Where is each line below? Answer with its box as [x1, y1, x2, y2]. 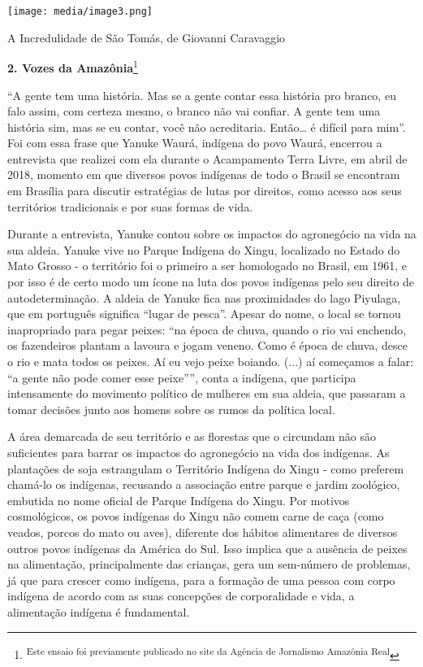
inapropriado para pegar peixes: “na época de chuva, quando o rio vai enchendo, [7, 320, 407, 338]
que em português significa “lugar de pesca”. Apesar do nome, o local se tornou [7, 305, 401, 322]
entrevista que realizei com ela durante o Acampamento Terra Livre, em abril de [7, 150, 408, 167]
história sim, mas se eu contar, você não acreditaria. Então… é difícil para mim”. [7, 118, 406, 135]
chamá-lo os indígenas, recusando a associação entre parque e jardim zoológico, [7, 476, 400, 493]
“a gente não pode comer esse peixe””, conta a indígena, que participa [7, 368, 356, 386]
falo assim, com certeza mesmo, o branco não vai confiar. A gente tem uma [7, 102, 381, 120]
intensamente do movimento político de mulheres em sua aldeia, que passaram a [7, 385, 406, 402]
